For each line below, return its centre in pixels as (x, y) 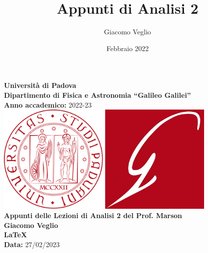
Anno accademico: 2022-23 (48, 104)
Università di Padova (40, 85)
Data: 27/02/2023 (32, 244)
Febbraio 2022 (128, 48)
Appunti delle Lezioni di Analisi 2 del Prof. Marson (93, 215)
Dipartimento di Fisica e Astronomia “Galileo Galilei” (98, 95)
